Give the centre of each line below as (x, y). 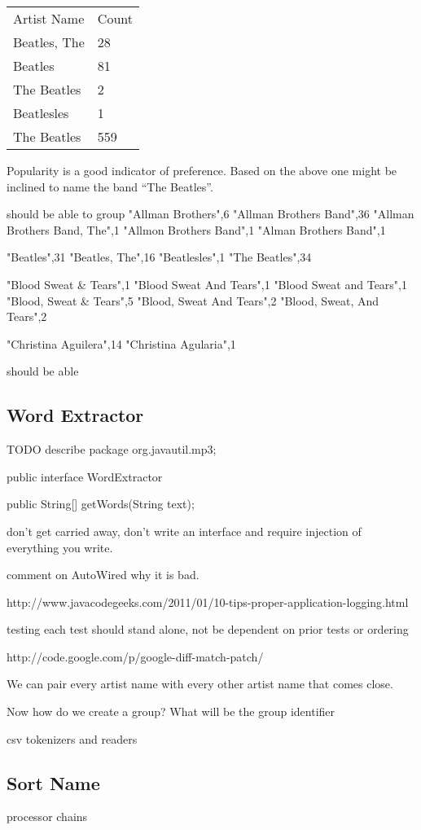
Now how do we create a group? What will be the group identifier (171, 711)
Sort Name (53, 782)
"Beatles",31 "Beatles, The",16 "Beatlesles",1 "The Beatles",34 (159, 257)
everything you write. (60, 547)
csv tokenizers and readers (72, 738)
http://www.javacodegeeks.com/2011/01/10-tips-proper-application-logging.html (208, 602)
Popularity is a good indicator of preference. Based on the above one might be (202, 170)
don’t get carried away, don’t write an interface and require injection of (184, 531)
